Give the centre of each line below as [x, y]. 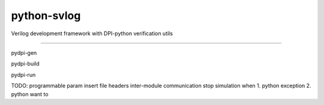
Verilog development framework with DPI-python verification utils [92, 33]
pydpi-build [25, 64]
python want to [30, 94]
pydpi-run [23, 75]
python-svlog [46, 16]
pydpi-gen [24, 52]
